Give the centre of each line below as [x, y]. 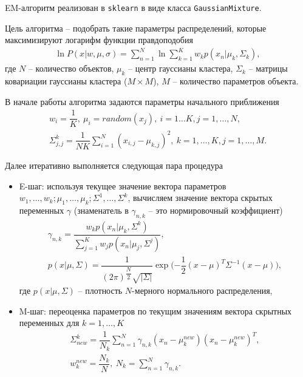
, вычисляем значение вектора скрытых [200, 198]
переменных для [49, 323]
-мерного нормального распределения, [202, 290]
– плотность [100, 290]
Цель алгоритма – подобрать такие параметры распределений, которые [136, 28]
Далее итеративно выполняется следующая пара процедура [114, 165]
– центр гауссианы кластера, [181, 68]
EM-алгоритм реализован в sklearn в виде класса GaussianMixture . [133, 7]
